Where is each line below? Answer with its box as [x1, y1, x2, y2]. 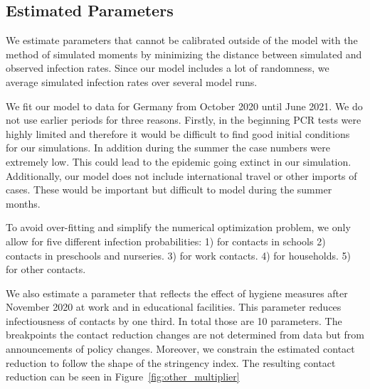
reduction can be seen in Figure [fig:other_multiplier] [6, 369, 240, 384]
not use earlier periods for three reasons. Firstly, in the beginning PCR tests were [6, 112, 361, 127]
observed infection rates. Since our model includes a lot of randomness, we [6, 60, 329, 75]
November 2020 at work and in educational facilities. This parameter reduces [6, 299, 342, 314]
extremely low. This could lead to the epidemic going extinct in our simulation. [6, 154, 351, 169]
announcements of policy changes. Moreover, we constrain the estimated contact [6, 341, 355, 356]
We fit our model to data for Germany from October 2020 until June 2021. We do [6, 98, 363, 113]
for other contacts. [6, 262, 86, 277]
